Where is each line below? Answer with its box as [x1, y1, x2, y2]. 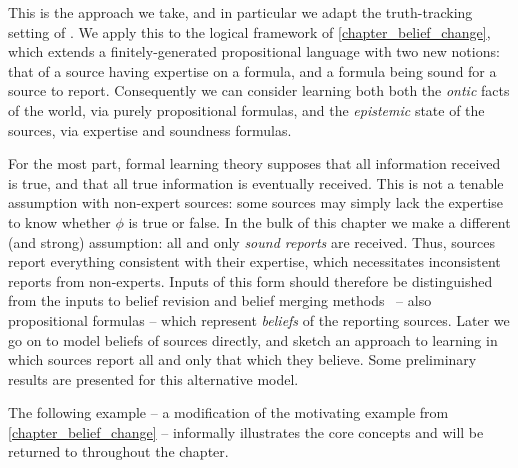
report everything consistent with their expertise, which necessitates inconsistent [8, 251, 501, 272]
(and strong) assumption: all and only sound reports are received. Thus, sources [8, 231, 496, 252]
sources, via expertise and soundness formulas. [8, 119, 292, 140]
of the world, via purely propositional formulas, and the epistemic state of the [8, 99, 485, 120]
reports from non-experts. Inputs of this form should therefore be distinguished [8, 270, 493, 291]
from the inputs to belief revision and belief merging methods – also [8, 290, 432, 311]
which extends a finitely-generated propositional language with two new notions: [8, 41, 500, 62]
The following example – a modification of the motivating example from [8, 402, 449, 423]
